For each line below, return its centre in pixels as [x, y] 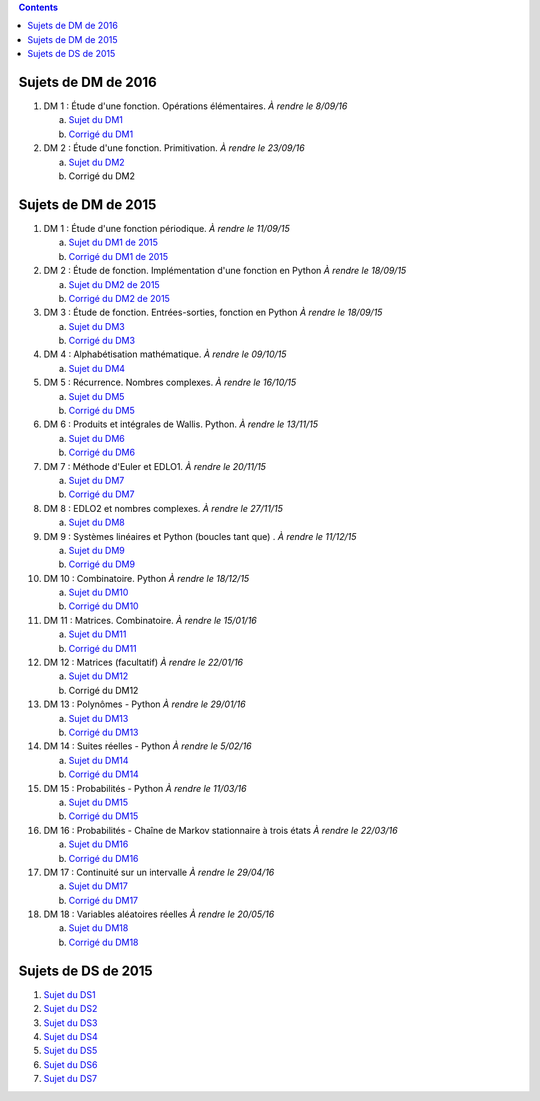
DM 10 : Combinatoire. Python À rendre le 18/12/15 [146, 578]
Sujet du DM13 [98, 718]
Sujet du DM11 [97, 634]
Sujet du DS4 [71, 1036]
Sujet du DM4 [96, 368]
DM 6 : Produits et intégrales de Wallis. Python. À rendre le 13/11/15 [181, 424]
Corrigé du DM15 [103, 816]
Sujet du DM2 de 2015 [114, 284]
